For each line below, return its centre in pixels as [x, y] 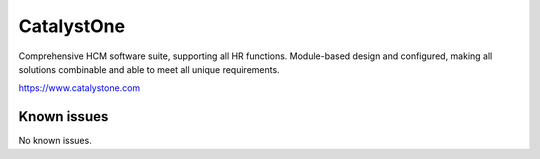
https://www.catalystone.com [79, 88]
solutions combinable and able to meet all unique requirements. [149, 69]
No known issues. [55, 141]
